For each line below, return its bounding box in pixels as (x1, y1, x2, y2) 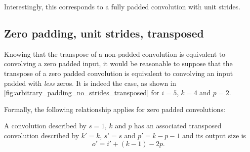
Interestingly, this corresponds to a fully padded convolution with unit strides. (4, 1, 241, 11)
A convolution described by (4, 120, 86, 131)
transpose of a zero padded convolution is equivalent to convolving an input (4, 68, 233, 78)
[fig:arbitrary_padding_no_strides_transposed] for (4, 87, 160, 98)
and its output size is (182, 130, 246, 140)
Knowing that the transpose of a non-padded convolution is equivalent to (4, 48, 225, 59)
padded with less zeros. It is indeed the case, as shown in (4, 77, 176, 88)
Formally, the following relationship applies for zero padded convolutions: (4, 104, 225, 114)
